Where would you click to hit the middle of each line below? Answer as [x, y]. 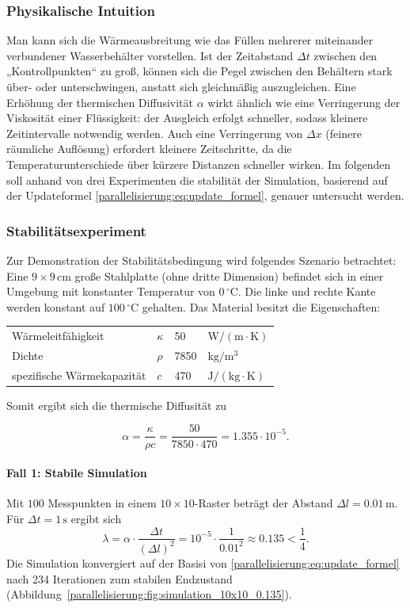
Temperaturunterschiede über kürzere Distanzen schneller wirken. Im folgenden [199, 164]
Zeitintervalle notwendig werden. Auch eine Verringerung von [155, 133]
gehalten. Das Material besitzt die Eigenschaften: [261, 306]
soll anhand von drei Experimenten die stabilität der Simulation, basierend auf [197, 180]
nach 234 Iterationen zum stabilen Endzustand [120, 578]
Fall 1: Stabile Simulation [77, 473]
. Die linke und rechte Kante [307, 291]
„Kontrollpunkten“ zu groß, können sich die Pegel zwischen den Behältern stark [199, 71]
